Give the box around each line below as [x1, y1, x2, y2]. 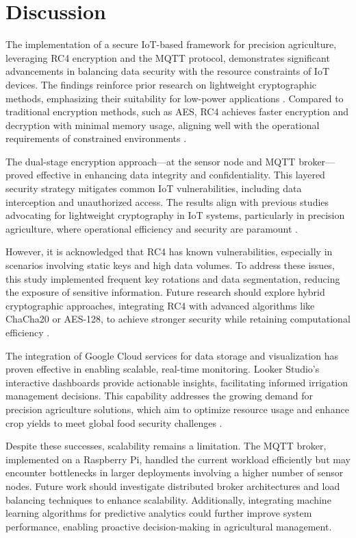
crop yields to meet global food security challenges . [5, 415, 222, 430]
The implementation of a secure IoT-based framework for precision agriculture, [5, 37, 337, 51]
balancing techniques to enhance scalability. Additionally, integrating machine [5, 492, 331, 506]
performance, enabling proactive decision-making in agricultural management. [5, 519, 332, 533]
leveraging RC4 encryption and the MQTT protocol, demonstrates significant [5, 50, 330, 65]
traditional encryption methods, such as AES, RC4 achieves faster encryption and [5, 104, 349, 119]
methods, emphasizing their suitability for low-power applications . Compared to [5, 91, 344, 105]
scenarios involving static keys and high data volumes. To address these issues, [5, 258, 335, 272]
